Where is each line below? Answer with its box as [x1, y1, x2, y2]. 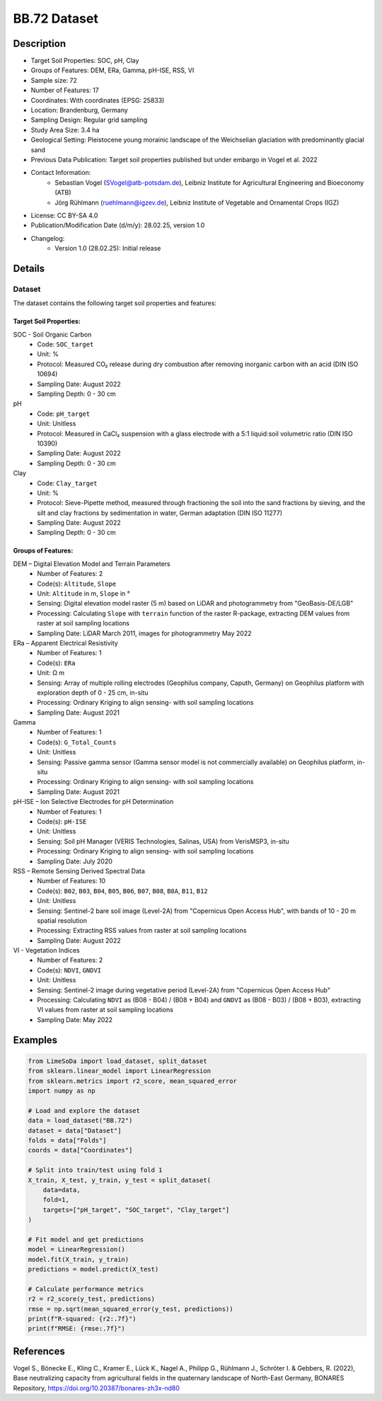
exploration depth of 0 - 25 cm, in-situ [37, 688, 149, 697]
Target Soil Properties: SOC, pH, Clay [30, 57, 139, 65]
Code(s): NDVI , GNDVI [37, 965, 102, 974]
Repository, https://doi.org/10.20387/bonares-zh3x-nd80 [13, 1383, 180, 1392]
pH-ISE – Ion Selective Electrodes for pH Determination [13, 798, 174, 806]
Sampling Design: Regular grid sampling [30, 115, 148, 124]
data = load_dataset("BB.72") [28, 1116, 133, 1125]
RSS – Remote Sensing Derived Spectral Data [13, 866, 145, 875]
